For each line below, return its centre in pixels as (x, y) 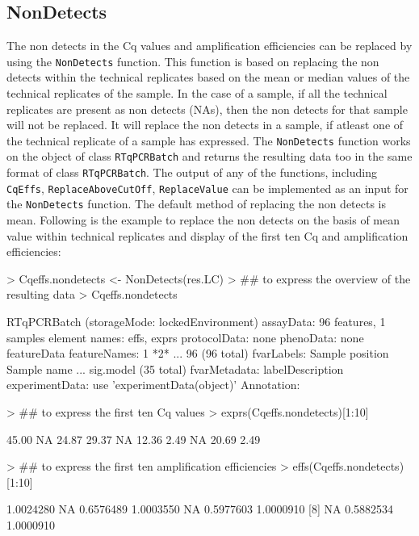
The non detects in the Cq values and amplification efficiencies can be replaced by (209, 46)
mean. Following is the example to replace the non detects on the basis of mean (203, 220)
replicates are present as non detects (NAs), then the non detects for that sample (207, 109)
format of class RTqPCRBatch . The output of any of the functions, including (192, 172)
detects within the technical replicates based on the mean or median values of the (208, 77)
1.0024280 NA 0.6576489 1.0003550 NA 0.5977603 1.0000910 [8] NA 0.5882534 (200, 509)
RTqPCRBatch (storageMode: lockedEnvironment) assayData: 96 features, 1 (196, 322)
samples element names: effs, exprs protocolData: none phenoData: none (185, 337)
